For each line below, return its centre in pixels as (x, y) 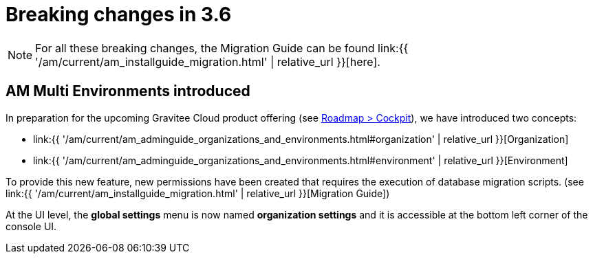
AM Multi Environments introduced (128, 91)
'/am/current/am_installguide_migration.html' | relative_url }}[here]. (208, 61)
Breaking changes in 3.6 (119, 14)
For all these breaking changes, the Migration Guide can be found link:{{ (222, 48)
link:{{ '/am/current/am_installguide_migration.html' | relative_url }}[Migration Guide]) (198, 193)
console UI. (31, 226)
